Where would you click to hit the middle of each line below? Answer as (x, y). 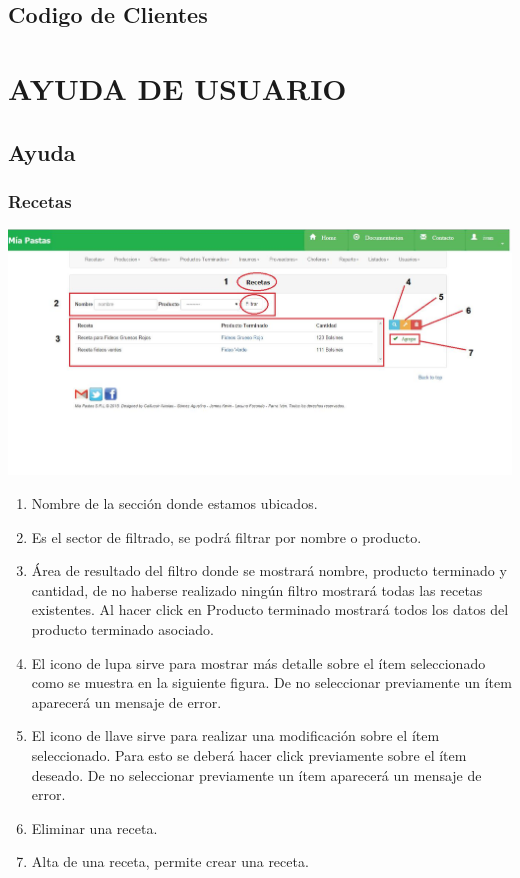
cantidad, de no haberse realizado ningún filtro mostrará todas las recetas (257, 589)
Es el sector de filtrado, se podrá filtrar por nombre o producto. (226, 536)
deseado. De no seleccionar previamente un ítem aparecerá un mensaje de (256, 774)
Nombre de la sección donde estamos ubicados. (174, 503)
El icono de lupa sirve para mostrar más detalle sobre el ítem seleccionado (258, 662)
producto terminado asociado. (122, 629)
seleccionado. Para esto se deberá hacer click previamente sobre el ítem (249, 755)
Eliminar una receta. (94, 827)
